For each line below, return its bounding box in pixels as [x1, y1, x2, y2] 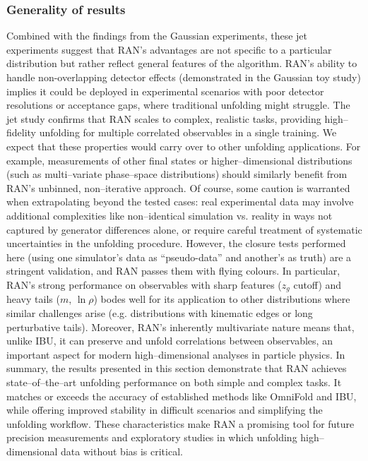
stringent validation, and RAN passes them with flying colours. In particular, [6, 263, 340, 278]
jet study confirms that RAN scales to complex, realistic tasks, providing [6, 111, 321, 126]
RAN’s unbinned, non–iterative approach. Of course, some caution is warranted [6, 180, 350, 195]
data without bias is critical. [61, 443, 183, 458]
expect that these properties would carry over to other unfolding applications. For [6, 138, 361, 153]
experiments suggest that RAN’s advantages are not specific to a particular [6, 42, 332, 56]
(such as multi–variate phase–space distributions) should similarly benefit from [6, 167, 348, 181]
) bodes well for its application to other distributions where [93, 292, 350, 306]
